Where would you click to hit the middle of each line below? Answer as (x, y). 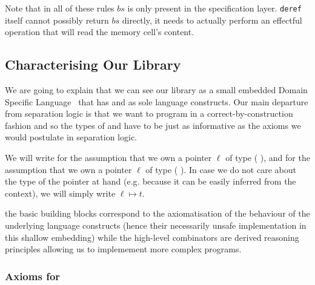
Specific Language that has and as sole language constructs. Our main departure (157, 101)
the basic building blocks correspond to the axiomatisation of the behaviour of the (157, 213)
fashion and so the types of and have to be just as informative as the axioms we (153, 125)
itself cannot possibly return (57, 20)
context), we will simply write (60, 193)
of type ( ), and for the (268, 158)
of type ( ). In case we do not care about (221, 169)
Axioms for (33, 276)
